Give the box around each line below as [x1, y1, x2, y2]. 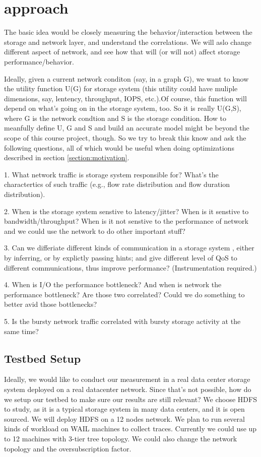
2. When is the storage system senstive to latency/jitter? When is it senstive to [4, 206, 249, 216]
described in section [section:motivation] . [4, 152, 129, 163]
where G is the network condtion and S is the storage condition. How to [4, 112, 227, 123]
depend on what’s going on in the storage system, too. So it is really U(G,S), [4, 103, 241, 113]
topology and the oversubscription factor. [4, 443, 132, 453]
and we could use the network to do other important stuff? [4, 225, 185, 236]
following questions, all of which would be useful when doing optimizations [4, 142, 234, 153]
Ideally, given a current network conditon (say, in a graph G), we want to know [4, 73, 249, 84]
